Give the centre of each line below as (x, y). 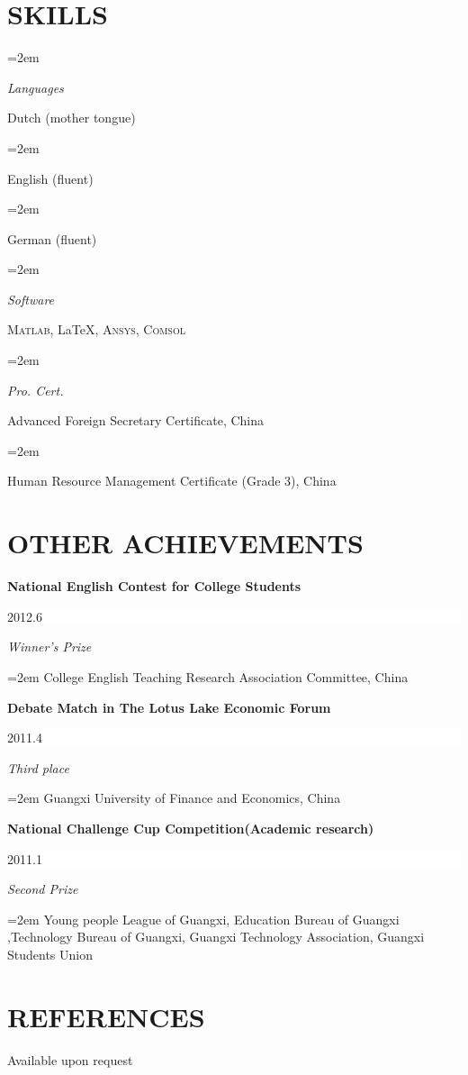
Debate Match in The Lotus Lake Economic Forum (169, 707)
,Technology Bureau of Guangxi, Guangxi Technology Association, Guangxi (216, 937)
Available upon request (70, 1059)
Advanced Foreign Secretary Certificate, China (136, 420)
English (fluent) (50, 178)
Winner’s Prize (49, 647)
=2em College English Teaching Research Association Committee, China (208, 676)
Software (31, 299)
